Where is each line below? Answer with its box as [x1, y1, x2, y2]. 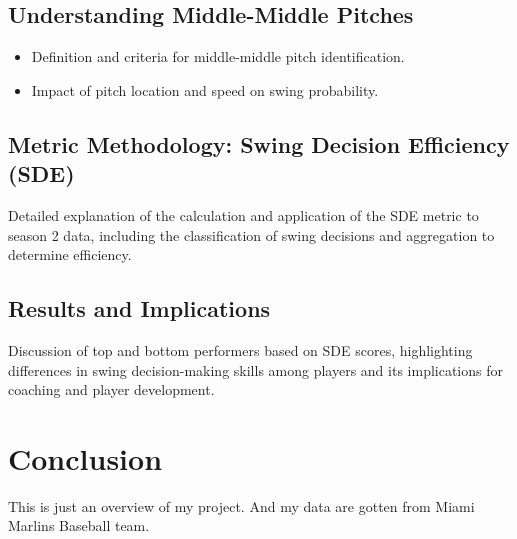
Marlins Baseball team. [8, 515, 150, 536]
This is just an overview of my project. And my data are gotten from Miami [8, 495, 475, 516]
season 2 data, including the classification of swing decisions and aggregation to [8, 224, 495, 245]
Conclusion [8, 437, 163, 478]
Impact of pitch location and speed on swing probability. [31, 79, 379, 100]
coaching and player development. [8, 379, 215, 400]
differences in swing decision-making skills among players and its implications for [8, 359, 503, 380]
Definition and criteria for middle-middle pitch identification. [31, 46, 405, 67]
